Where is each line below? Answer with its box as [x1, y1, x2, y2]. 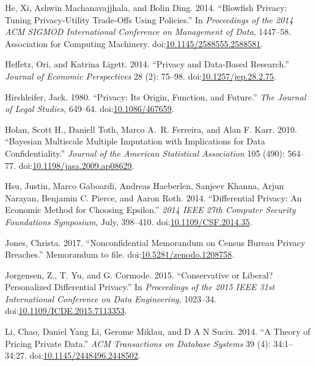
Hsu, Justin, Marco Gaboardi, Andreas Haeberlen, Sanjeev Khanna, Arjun [5, 179, 284, 192]
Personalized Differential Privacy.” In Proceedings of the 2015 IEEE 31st [5, 280, 275, 293]
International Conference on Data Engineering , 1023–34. [5, 292, 217, 305]
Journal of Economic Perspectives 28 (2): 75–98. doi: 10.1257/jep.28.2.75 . [5, 69, 277, 82]
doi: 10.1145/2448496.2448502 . [29, 349, 141, 362]
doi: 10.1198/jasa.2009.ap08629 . [18, 159, 134, 171]
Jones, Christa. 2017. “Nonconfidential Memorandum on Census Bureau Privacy [5, 236, 306, 248]
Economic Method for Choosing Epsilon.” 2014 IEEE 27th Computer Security [5, 203, 296, 216]
